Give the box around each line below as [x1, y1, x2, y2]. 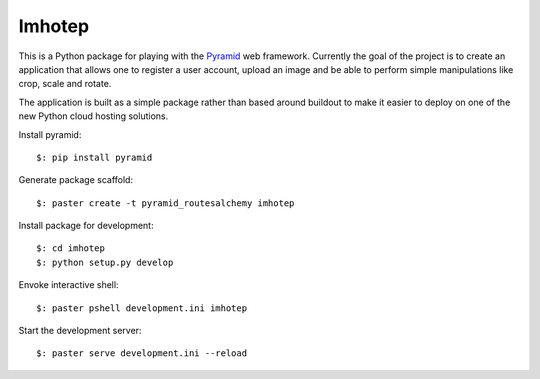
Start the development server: [18, 325, 142, 337]
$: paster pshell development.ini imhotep [36, 302, 248, 314]
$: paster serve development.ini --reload [36, 348, 248, 359]
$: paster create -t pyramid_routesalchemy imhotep [36, 197, 295, 209]
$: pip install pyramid [36, 151, 153, 163]
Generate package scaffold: [18, 174, 134, 186]
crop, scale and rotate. [18, 78, 112, 90]
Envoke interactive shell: [18, 279, 119, 291]
